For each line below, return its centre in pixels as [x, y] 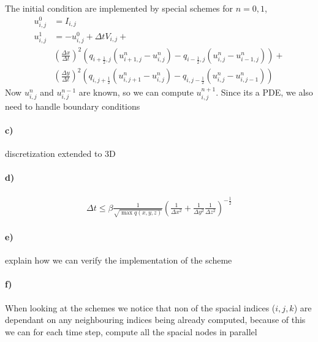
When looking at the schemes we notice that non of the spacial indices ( [140, 307]
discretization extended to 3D [60, 153]
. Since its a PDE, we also [264, 92]
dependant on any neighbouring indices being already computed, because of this [155, 320]
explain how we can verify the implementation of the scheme [119, 260]
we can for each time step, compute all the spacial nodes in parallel [131, 331]
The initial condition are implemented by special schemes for [119, 8]
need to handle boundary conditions [73, 106]
